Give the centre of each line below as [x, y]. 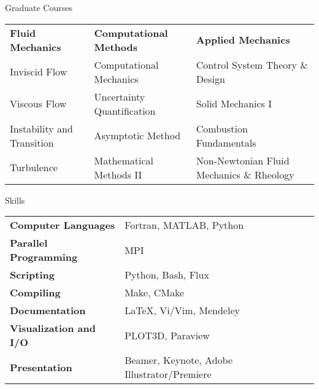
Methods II [118, 174]
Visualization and [53, 328]
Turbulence [34, 168]
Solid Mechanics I [234, 104]
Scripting [32, 275]
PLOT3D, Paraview [167, 335]
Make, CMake [155, 293]
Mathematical [124, 160]
